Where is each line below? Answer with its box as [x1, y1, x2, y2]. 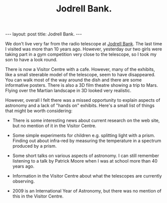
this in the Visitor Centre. [12, 193, 64, 200]
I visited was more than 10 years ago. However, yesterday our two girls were [5, 46, 162, 52]
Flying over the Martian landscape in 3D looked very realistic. [5, 88, 131, 94]
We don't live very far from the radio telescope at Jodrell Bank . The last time [5, 41, 162, 47]
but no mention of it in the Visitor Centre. [12, 123, 96, 129]
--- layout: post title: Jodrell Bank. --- [5, 31, 82, 37]
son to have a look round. [5, 57, 57, 63]
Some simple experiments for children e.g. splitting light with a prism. [12, 133, 155, 139]
